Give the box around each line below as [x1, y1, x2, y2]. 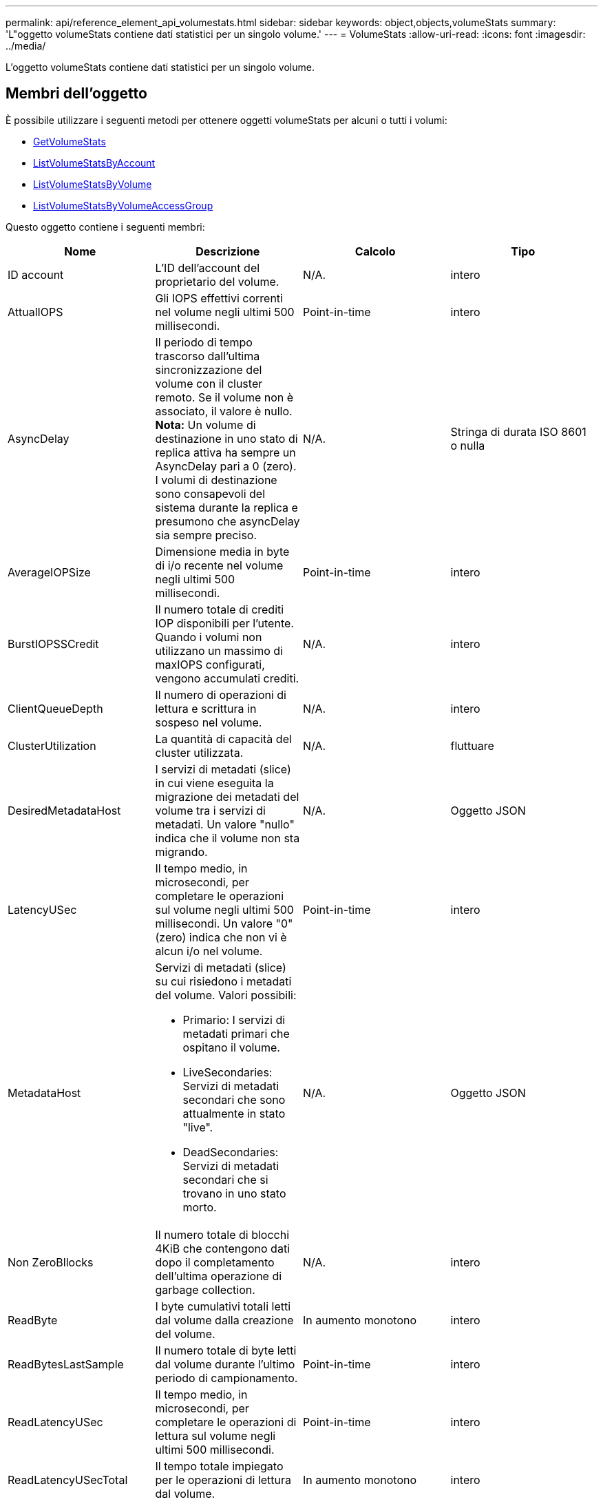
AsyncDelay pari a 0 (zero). [155, 459, 297, 473]
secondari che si [182, 1172, 268, 1187]
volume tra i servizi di [155, 803, 266, 817]
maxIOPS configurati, [155, 657, 265, 671]
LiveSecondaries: [182, 1065, 273, 1079]
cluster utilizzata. [155, 745, 244, 760]
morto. [182, 1200, 217, 1214]
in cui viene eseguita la [155, 775, 274, 790]
